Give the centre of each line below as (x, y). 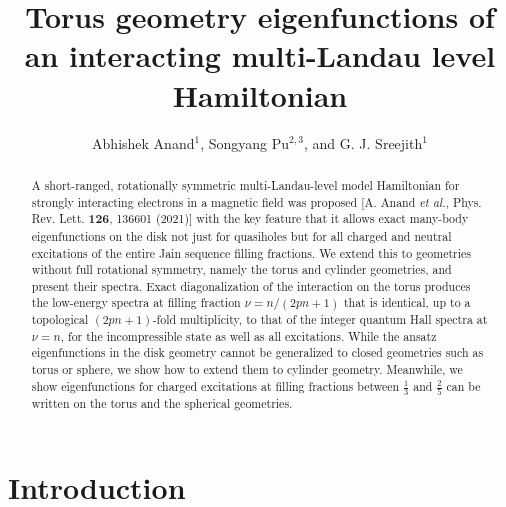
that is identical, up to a (407, 302)
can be (463, 385)
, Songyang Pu (245, 142)
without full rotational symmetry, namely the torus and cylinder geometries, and (241, 269)
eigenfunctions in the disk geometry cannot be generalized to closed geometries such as (257, 352)
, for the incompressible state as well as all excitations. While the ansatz (248, 335)
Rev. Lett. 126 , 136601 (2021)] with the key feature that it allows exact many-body (250, 219)
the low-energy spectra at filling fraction (136, 302)
